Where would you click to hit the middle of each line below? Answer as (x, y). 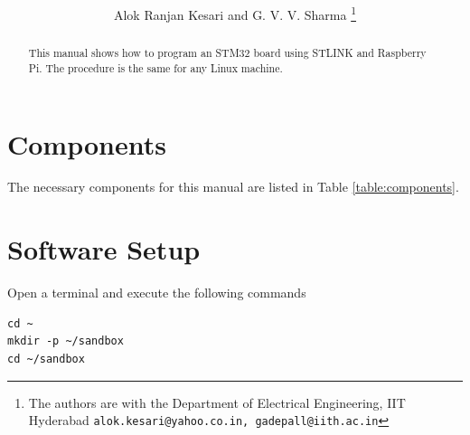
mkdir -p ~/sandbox (66, 341)
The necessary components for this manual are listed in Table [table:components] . (233, 187)
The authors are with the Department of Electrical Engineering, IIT (217, 402)
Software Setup (104, 249)
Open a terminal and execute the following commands (157, 293)
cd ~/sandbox (46, 359)
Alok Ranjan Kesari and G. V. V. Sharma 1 (235, 13)
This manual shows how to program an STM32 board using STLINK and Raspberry (227, 53)
